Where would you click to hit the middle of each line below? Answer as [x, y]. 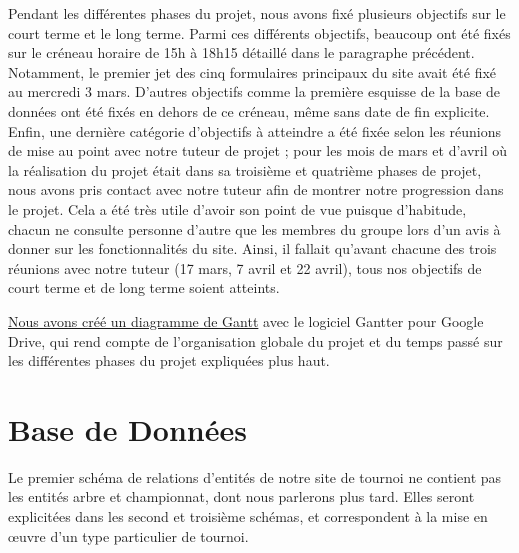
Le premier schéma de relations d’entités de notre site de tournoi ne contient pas [255, 476]
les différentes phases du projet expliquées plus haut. [169, 360]
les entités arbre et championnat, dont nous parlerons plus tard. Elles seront [241, 496]
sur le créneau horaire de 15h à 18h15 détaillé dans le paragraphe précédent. [241, 52]
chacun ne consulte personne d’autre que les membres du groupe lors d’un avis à [254, 228]
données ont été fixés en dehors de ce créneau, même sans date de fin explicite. [249, 110]
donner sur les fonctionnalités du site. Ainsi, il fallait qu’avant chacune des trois [252, 248]
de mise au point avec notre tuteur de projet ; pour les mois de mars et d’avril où [258, 150]
